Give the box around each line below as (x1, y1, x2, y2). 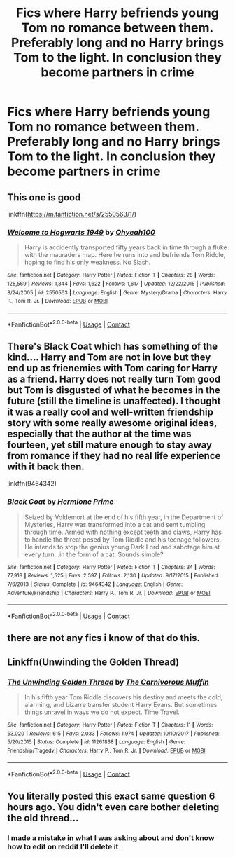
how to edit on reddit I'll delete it (7, 842, 119, 851)
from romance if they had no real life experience (7, 450, 221, 462)
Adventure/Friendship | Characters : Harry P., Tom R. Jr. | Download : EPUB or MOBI (7, 589, 211, 596)
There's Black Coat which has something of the (7, 340, 218, 352)
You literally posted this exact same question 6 (7, 790, 215, 802)
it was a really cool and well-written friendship (7, 406, 213, 418)
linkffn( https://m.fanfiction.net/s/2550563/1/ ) (7, 210, 137, 218)
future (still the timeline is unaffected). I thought (7, 395, 221, 407)
